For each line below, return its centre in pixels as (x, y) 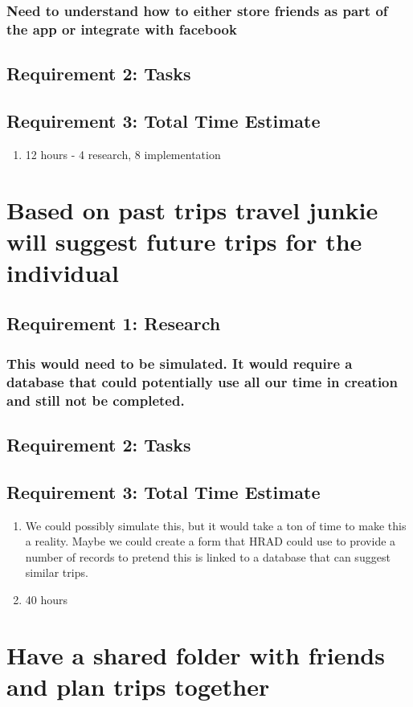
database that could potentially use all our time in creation (202, 381)
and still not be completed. (96, 400)
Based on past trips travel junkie (192, 209)
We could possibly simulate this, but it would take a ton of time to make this (216, 525)
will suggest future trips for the (184, 241)
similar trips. (57, 572)
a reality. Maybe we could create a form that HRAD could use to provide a (211, 541)
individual (63, 272)
